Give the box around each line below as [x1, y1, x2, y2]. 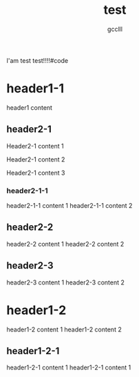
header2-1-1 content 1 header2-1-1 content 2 [6, 201, 133, 209]
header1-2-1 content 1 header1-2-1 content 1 [6, 363, 131, 371]
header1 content [6, 103, 53, 112]
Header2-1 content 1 [6, 142, 64, 150]
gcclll [107, 25, 123, 33]
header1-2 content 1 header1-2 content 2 [6, 325, 122, 333]
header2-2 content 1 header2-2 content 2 [6, 240, 125, 248]
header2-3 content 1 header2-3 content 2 [6, 278, 125, 287]
